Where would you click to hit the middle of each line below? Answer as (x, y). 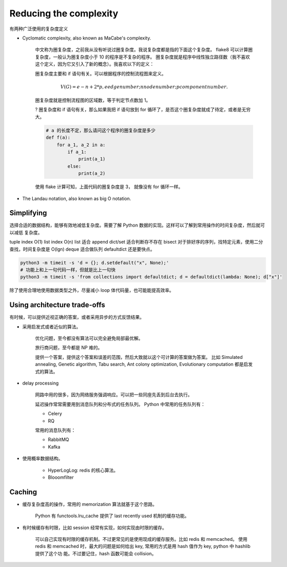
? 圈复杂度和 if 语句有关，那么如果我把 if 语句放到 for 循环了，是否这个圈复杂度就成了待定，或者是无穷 (143, 110)
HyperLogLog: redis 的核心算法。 (83, 470)
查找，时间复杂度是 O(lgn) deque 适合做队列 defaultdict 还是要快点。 (82, 249)
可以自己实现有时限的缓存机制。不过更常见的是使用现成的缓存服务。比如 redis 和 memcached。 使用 (141, 539)
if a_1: (77, 152)
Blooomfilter (61, 477)
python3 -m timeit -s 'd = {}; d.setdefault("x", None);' (95, 262)
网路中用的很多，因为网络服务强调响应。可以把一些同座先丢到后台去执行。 (114, 395)
